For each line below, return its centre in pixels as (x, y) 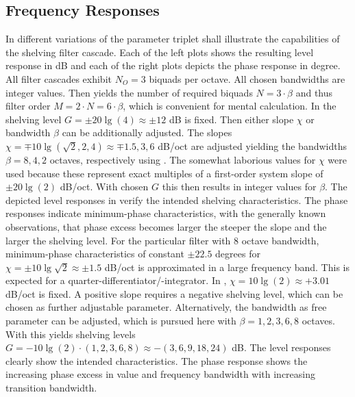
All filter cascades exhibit (59, 78)
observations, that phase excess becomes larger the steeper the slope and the (166, 226)
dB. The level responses (281, 347)
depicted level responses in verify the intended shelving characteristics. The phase (177, 200)
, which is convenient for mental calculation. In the (230, 106)
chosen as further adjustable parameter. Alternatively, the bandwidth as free (166, 307)
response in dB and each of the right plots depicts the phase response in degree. (173, 65)
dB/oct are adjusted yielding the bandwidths (252, 145)
